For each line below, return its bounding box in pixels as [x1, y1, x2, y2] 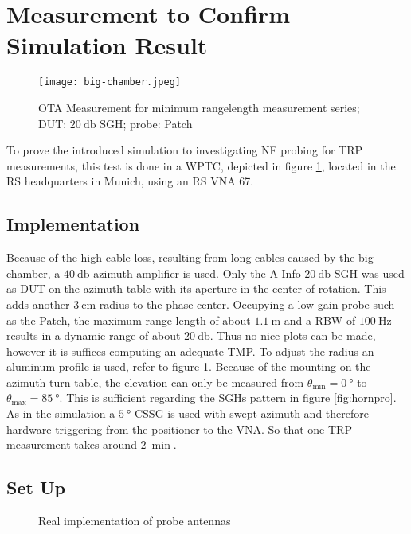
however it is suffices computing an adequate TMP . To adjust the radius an [6, 342, 374, 359]
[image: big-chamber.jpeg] [38, 76, 181, 88]
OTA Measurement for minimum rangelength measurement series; [38, 99, 360, 115]
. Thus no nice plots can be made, [209, 327, 376, 344]
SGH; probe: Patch [100, 115, 193, 131]
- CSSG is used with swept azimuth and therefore [131, 405, 369, 422]
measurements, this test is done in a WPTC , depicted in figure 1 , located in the [6, 157, 396, 173]
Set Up [6, 475, 65, 500]
